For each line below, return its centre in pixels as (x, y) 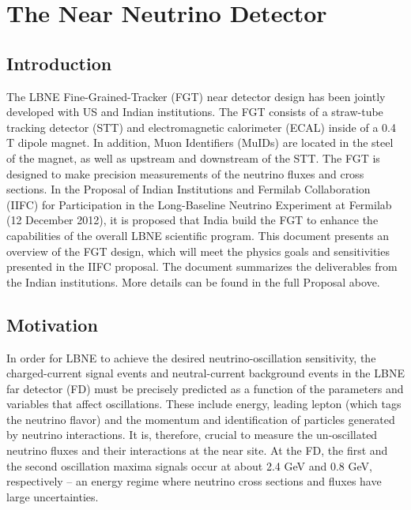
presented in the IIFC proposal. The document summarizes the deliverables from (202, 266)
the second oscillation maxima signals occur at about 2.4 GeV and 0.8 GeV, (189, 465)
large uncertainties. (53, 496)
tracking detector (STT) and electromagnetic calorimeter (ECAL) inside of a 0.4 (201, 127)
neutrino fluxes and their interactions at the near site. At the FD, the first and (197, 450)
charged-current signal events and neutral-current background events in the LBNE (205, 373)
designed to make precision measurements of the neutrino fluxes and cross (185, 173)
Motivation (52, 324)
